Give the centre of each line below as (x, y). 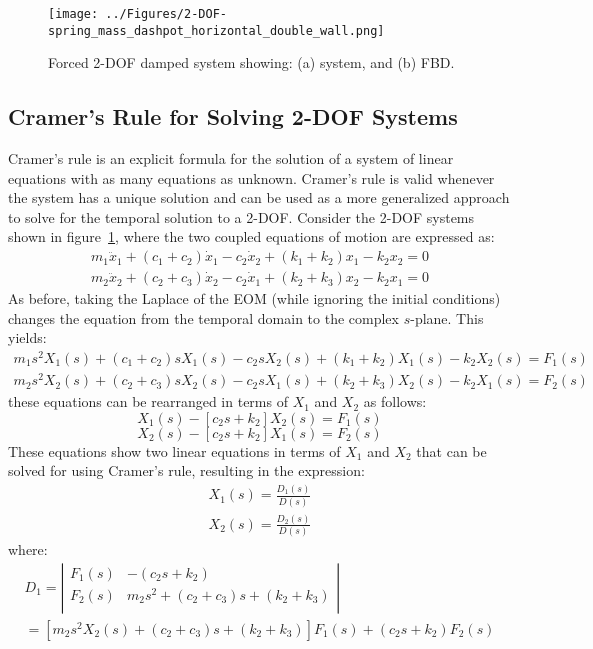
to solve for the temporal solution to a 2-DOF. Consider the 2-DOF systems (241, 216)
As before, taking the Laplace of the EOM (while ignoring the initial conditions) (254, 298)
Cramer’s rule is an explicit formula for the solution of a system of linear (231, 158)
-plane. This (447, 317)
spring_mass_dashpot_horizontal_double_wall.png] (216, 30)
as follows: (395, 401)
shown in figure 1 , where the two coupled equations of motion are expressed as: (251, 236)
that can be (451, 450)
